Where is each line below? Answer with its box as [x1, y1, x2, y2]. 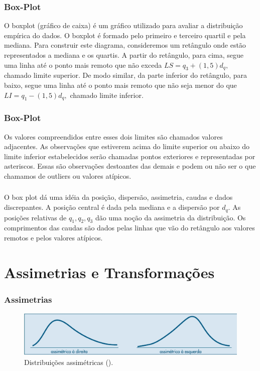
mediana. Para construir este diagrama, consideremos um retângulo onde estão [4, 40, 246, 50]
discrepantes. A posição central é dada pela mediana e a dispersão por [4, 202, 220, 212]
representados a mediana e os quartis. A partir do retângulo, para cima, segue [4, 50, 244, 60]
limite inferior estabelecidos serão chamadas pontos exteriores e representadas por [4, 151, 255, 161]
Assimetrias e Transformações [4, 262, 215, 282]
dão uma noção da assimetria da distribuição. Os [95, 212, 246, 222]
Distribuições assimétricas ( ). [24, 356, 113, 367]
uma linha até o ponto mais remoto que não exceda [4, 59, 162, 70]
